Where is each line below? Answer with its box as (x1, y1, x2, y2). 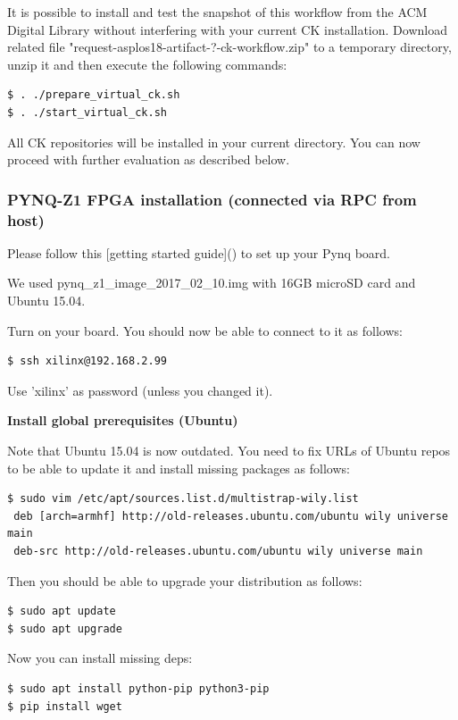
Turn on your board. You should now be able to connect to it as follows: (7, 321, 403, 339)
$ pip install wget (7, 699, 122, 713)
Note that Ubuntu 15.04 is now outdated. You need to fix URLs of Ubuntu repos (7, 441, 451, 460)
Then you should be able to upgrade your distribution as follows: (7, 571, 362, 590)
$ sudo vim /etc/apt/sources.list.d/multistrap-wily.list (7, 492, 359, 506)
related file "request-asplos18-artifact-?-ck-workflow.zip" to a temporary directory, (7, 38, 452, 56)
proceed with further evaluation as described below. (7, 150, 290, 169)
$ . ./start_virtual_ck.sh (7, 105, 167, 119)
